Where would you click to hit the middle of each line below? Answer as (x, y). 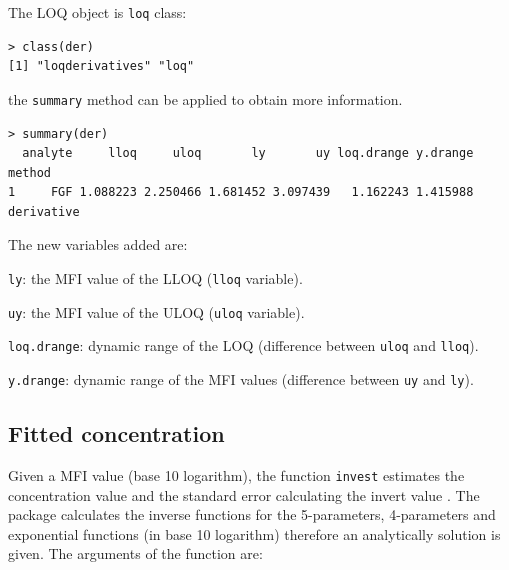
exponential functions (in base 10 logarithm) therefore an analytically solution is (254, 533)
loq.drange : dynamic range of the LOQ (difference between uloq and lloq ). (243, 345)
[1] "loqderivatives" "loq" (101, 66)
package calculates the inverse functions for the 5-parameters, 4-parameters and (252, 514)
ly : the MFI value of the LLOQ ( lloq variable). (155, 278)
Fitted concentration (116, 433)
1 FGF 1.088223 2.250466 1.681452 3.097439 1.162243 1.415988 (241, 192)
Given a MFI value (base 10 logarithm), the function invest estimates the (236, 474)
